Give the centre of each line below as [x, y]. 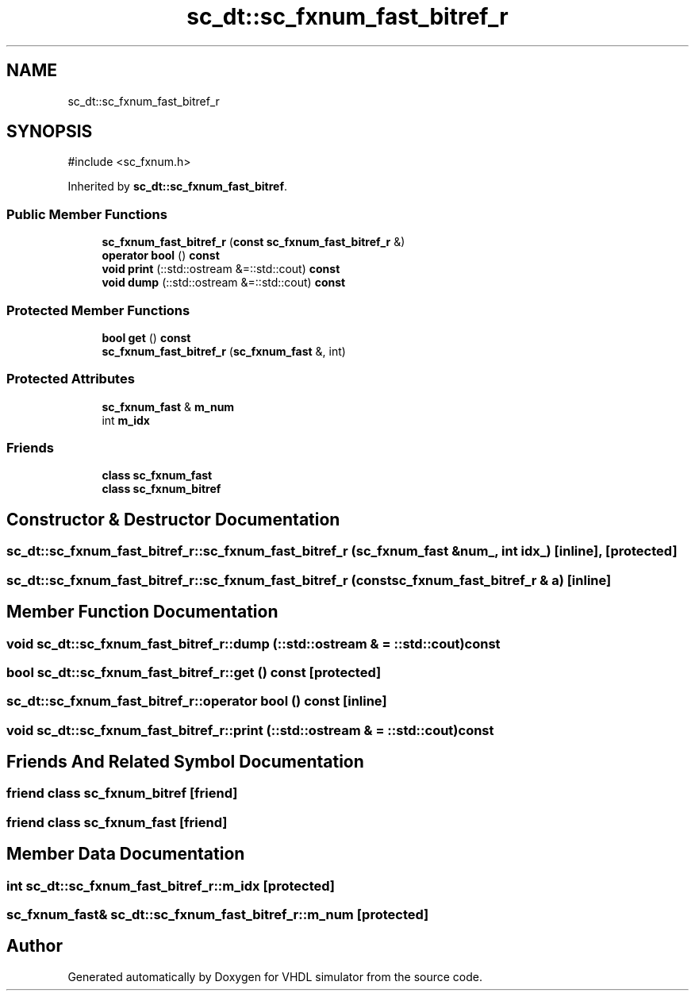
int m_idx [126, 420]
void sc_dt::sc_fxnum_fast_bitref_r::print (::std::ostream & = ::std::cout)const [250, 730]
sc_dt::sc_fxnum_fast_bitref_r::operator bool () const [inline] [197, 701]
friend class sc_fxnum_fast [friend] [117, 822]
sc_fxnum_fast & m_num [168, 406]
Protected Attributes [71, 379]
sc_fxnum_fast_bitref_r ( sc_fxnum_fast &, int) [224, 351]
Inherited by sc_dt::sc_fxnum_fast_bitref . [178, 187]
